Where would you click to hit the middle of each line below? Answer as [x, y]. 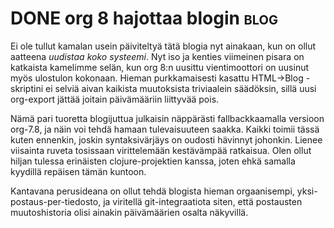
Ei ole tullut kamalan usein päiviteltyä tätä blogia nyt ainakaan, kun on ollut [163, 46]
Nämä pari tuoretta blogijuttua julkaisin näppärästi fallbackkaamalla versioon [167, 118]
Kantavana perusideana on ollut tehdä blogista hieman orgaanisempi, [152, 191]
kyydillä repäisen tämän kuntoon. [78, 171]
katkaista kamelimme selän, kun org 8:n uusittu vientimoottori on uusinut [160, 67]
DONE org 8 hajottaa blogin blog [144, 18]
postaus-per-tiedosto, [56, 201]
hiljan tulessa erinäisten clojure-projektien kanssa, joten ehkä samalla [153, 161]
